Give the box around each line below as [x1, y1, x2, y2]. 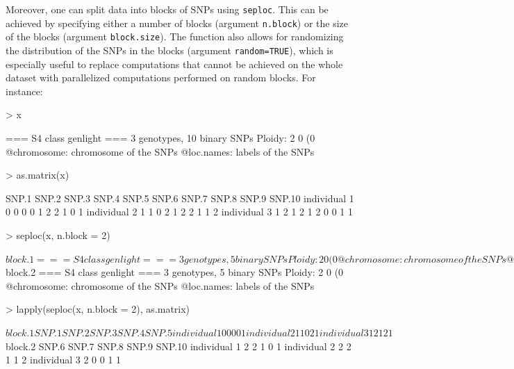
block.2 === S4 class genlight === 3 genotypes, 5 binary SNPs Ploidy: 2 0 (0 [6, 265, 344, 279]
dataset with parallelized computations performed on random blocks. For [6, 70, 316, 85]
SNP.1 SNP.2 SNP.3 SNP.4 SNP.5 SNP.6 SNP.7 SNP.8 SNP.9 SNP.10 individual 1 [6, 190, 354, 205]
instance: [6, 83, 43, 98]
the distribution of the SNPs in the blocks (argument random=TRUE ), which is [6, 42, 333, 57]
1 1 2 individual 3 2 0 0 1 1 [6, 352, 122, 367]
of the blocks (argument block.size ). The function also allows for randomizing [6, 29, 344, 44]
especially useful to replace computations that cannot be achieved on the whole [6, 56, 343, 71]
